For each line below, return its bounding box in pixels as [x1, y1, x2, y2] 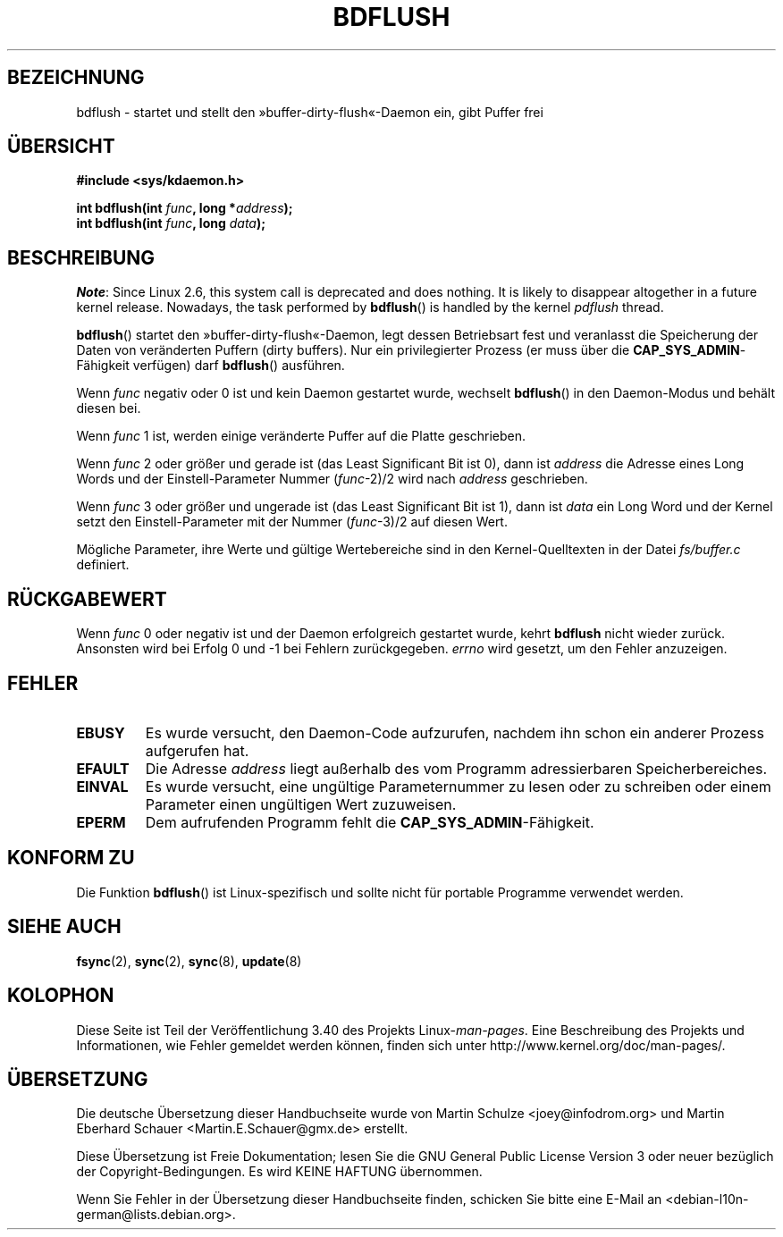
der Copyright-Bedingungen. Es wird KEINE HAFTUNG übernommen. [76, 1164, 483, 1180]
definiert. [76, 557, 130, 573]
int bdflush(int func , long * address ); [76, 200, 293, 216]
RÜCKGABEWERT [7, 587, 167, 610]
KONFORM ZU [7, 846, 135, 870]
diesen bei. [76, 400, 141, 417]
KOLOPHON [7, 984, 114, 1007]
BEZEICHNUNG [7, 66, 145, 89]
